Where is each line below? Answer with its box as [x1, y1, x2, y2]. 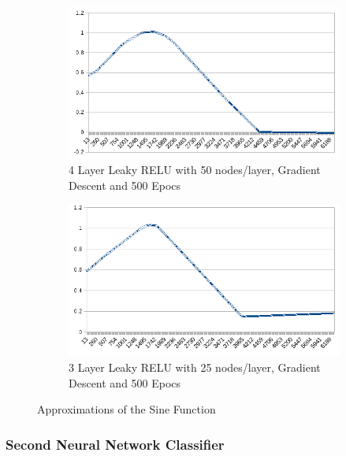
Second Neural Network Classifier [6, 434, 225, 454]
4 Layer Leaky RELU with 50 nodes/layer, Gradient [69, 161, 321, 177]
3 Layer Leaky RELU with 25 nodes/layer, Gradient [69, 359, 321, 375]
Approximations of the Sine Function [37, 401, 216, 417]
